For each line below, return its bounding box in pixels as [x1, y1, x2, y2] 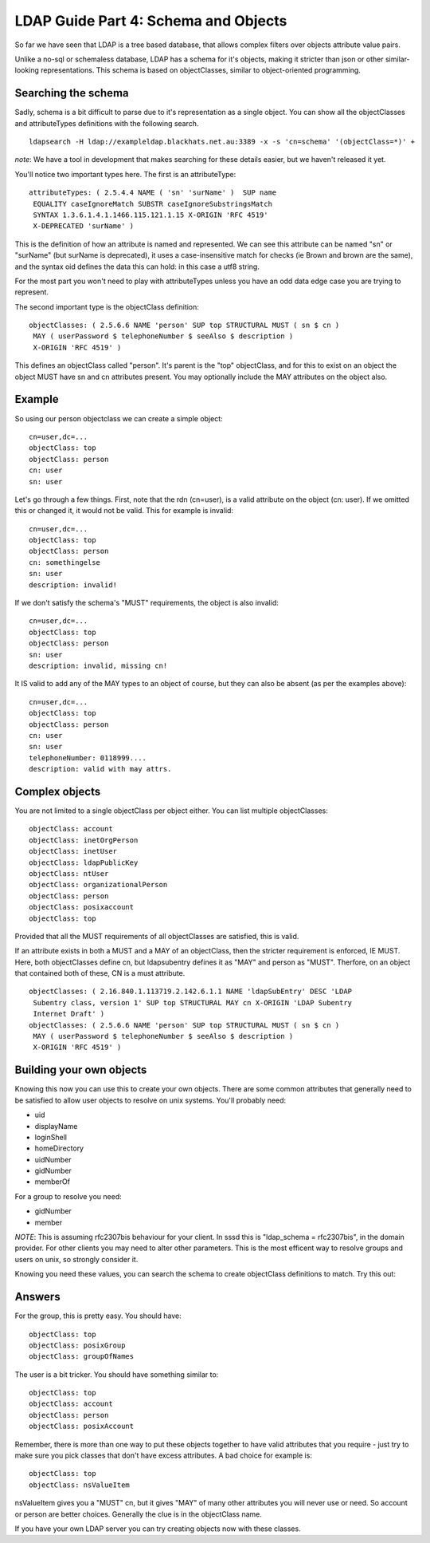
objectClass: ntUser [29, 869, 109, 878]
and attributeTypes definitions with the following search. [14, 118, 199, 128]
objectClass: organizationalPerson [29, 880, 168, 890]
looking [14, 65, 40, 75]
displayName [34, 1121, 78, 1131]
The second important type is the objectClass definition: [14, 302, 199, 311]
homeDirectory [34, 1143, 84, 1153]
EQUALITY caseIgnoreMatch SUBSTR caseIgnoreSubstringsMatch [33, 199, 272, 208]
